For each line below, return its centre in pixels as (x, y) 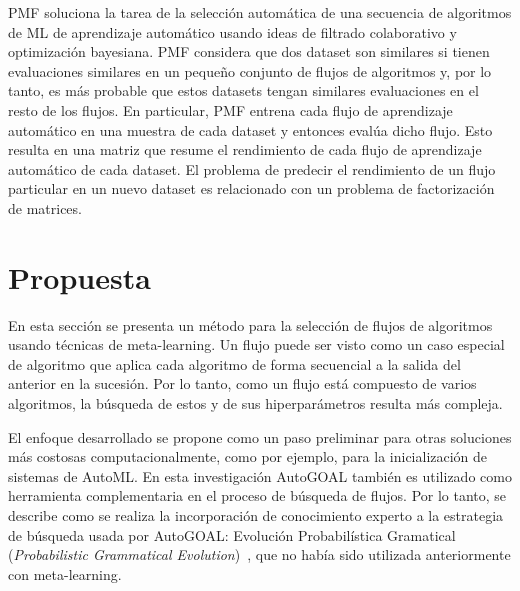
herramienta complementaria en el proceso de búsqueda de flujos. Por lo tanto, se (257, 495)
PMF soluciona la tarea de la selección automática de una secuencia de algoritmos (260, 12)
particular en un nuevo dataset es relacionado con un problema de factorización (251, 188)
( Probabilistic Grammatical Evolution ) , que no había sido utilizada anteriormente (259, 554)
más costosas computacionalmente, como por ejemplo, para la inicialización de (248, 456)
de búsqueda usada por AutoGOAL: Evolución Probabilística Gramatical (232, 534)
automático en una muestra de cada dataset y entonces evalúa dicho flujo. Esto (250, 129)
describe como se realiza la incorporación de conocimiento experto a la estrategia (256, 515)
